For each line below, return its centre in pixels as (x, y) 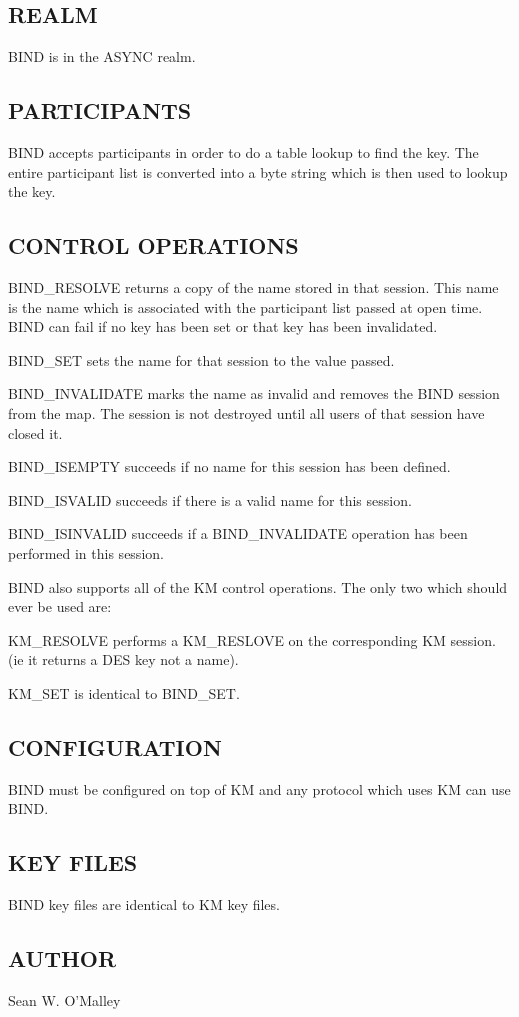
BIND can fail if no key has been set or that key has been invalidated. (223, 326)
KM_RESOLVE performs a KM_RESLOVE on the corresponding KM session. (252, 639)
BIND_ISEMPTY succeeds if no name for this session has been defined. (229, 466)
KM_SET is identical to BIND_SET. (124, 692)
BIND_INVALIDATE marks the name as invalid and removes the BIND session (254, 393)
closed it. (35, 432)
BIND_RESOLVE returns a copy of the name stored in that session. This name (253, 286)
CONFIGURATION (115, 746)
